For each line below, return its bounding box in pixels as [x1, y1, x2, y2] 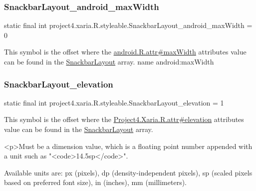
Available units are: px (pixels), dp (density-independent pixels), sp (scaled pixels [4, 167, 253, 177]
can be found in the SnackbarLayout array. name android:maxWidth [4, 56, 214, 66]
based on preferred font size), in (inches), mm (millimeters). [4, 177, 187, 187]
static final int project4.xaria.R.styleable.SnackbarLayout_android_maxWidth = [4, 20, 253, 30]
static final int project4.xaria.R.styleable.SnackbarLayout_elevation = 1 [4, 97, 224, 107]
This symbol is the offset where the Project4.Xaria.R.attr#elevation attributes [4, 114, 244, 124]
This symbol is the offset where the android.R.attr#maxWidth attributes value [4, 46, 247, 57]
